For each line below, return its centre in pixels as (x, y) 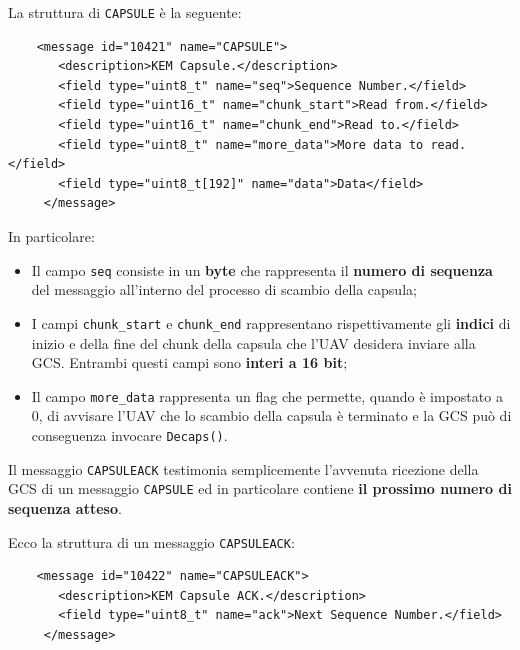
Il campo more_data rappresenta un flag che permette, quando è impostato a (267, 395)
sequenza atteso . (65, 507)
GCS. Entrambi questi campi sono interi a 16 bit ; (189, 362)
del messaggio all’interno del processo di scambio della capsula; (224, 289)
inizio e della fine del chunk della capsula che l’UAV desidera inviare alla (253, 342)
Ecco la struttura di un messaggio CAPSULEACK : (151, 541)
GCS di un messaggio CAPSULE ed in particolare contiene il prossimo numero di (260, 488)
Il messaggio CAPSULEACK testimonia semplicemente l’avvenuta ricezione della (243, 468)
